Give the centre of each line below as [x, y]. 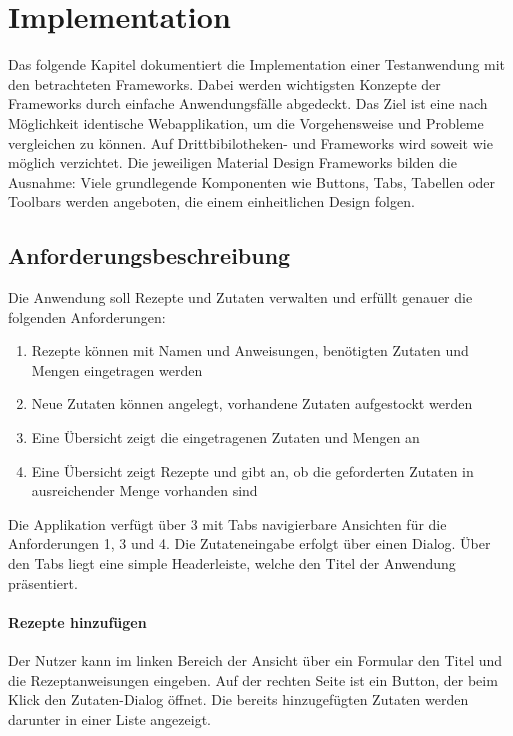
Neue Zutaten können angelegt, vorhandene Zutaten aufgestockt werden [252, 403]
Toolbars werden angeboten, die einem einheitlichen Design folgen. [211, 201]
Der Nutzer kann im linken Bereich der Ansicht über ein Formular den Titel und [255, 660]
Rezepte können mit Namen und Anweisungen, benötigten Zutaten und [250, 350]
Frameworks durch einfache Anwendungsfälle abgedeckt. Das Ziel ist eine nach [248, 103]
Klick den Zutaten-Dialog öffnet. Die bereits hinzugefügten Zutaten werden [238, 699]
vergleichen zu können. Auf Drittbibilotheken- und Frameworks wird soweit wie [250, 142]
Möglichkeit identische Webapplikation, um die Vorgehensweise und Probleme [246, 122]
